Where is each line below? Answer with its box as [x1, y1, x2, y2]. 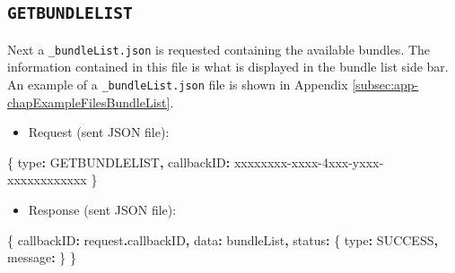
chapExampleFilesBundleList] [7, 92, 171, 111]
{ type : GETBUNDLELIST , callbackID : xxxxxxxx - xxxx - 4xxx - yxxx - [7, 152, 384, 171]
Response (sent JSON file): [28, 200, 177, 219]
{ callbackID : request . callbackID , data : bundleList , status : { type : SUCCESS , [7, 230, 438, 249]
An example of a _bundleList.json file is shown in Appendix [7, 75, 348, 94]
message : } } [7, 248, 76, 267]
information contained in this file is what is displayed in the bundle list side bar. [7, 57, 449, 76]
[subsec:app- [352, 75, 419, 94]
